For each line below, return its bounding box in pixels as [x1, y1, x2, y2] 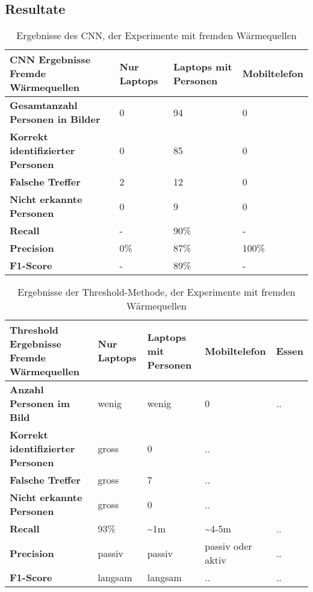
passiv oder [205, 539, 252, 553]
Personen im [10, 396, 70, 411]
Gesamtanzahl [10, 98, 78, 113]
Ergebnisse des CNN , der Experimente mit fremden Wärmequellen [16, 28, 297, 43]
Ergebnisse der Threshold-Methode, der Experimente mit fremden [17, 285, 296, 299]
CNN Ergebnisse [10, 52, 91, 67]
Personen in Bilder [10, 112, 101, 126]
